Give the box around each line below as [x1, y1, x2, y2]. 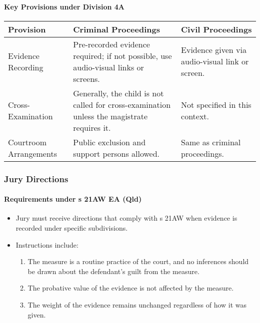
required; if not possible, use [73, 49, 172, 61]
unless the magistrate [73, 110, 147, 122]
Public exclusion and [73, 136, 146, 148]
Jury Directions [4, 172, 68, 185]
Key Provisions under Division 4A [4, 1, 124, 11]
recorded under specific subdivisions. [15, 223, 128, 233]
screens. [73, 72, 100, 84]
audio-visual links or [73, 61, 144, 73]
